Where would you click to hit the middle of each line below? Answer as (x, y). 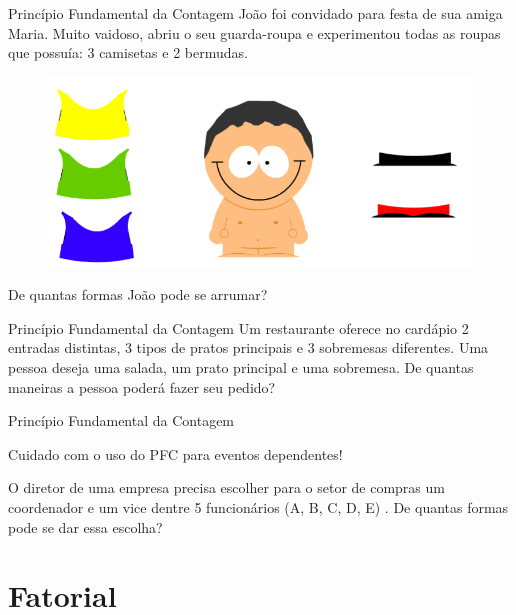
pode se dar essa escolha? (85, 526)
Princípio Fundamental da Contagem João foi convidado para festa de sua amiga (255, 13)
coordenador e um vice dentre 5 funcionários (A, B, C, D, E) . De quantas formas (258, 506)
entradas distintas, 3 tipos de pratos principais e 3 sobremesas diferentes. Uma (248, 347)
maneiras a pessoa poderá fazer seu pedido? (142, 386)
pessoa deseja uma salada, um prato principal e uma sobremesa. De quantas (241, 366)
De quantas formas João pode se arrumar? (138, 294)
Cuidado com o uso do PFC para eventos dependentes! (175, 453)
